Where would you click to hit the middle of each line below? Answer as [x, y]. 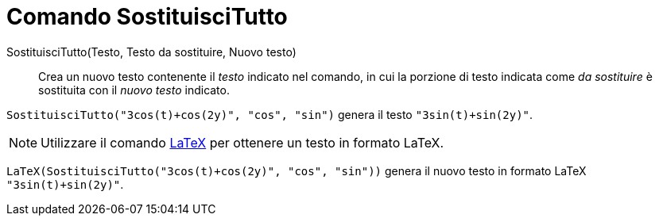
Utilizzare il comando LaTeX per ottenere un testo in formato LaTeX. [242, 142]
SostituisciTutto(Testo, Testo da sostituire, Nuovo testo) [151, 52]
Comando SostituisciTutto [147, 17]
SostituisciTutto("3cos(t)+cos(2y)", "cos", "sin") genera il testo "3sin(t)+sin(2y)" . [270, 114]
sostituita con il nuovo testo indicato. [134, 90]
